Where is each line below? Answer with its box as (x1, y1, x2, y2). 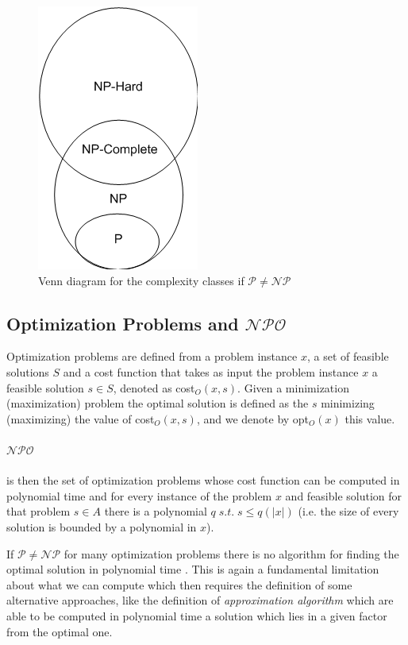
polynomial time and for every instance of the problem (6, 487, 272, 504)
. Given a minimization (237, 379, 349, 396)
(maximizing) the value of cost (6, 410, 155, 427)
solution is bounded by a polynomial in (6, 518, 197, 535)
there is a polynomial (104, 503, 207, 519)
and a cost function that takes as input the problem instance (63, 363, 359, 380)
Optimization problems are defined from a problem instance (6, 348, 298, 365)
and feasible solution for (285, 487, 402, 504)
